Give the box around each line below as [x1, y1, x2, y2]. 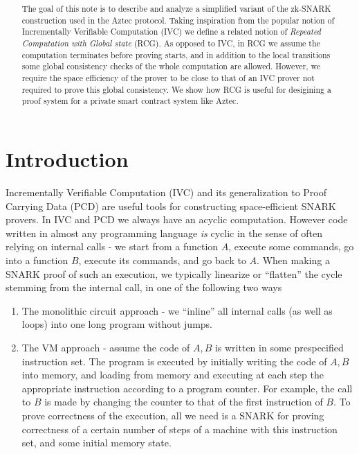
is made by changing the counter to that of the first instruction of [44, 394, 323, 409]
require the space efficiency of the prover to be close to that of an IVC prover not [21, 72, 315, 84]
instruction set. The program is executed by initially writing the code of [21, 353, 327, 368]
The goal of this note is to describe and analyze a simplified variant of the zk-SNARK [21, 3, 331, 15]
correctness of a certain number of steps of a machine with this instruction [21, 421, 338, 436]
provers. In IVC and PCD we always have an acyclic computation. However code [6, 212, 348, 227]
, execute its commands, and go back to [78, 252, 246, 267]
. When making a [257, 252, 330, 267]
